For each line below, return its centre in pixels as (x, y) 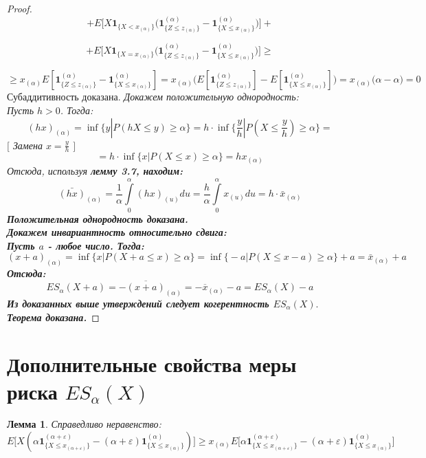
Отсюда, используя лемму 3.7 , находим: (95, 170)
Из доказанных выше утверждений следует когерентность (138, 303)
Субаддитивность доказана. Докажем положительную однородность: (153, 97)
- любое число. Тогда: (96, 245)
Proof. (20, 8)
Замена (27, 145)
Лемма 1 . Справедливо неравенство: (84, 424)
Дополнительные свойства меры (152, 364)
